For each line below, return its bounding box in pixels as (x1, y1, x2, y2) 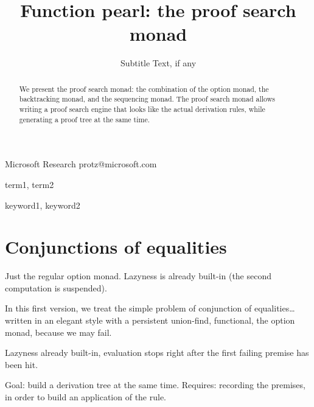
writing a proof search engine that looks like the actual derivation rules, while (19, 104, 265, 114)
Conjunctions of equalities (5, 234, 227, 259)
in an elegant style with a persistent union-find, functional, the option (35, 314, 295, 327)
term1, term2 (5, 178, 54, 190)
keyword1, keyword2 (5, 198, 80, 211)
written (5, 314, 32, 327)
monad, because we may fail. (5, 325, 112, 338)
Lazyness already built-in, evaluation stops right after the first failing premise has (5, 346, 309, 359)
